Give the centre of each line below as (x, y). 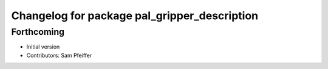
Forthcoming (38, 32)
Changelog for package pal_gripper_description (135, 16)
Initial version (43, 47)
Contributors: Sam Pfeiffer (59, 55)
